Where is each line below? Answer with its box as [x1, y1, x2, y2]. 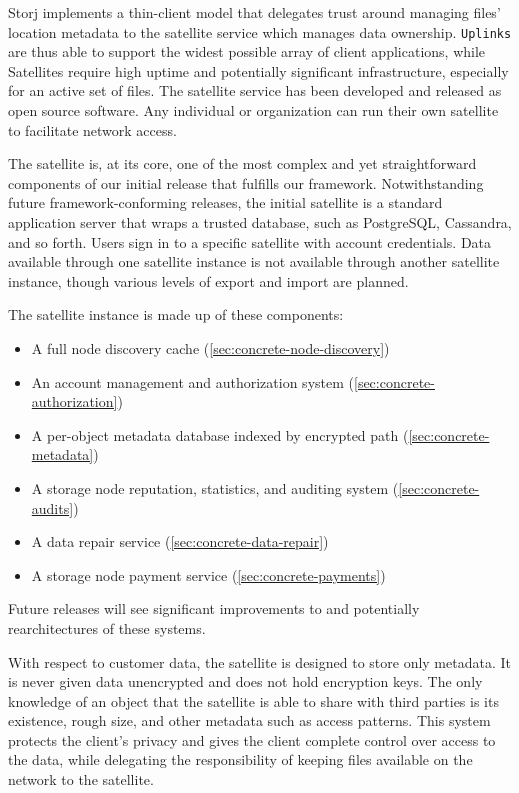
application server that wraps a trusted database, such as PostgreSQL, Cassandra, [8, 212, 512, 232]
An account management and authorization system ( [31, 371, 354, 392]
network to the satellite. [8, 769, 154, 790]
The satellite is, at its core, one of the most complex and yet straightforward [8, 153, 477, 174]
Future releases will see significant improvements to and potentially [8, 598, 420, 619]
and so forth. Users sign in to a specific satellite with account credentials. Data [8, 231, 492, 252]
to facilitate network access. [8, 119, 177, 140]
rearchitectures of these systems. [8, 617, 206, 638]
